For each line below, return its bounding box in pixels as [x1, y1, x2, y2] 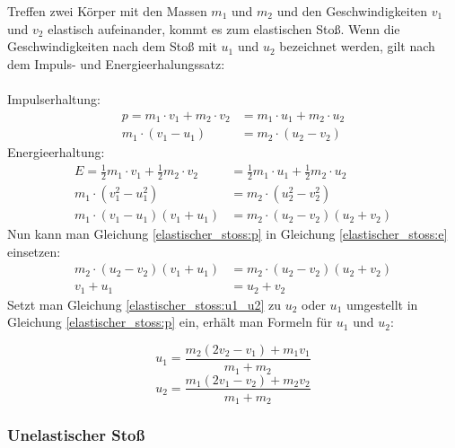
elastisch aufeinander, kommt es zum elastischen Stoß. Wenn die [48, 19, 400, 38]
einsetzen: [7, 242, 61, 260]
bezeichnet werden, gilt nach [279, 37, 435, 56]
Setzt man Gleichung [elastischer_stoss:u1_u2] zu [7, 294, 282, 313]
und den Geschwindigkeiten [276, 2, 428, 20]
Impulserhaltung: [7, 89, 101, 108]
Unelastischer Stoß [7, 423, 145, 445]
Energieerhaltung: [7, 143, 105, 162]
